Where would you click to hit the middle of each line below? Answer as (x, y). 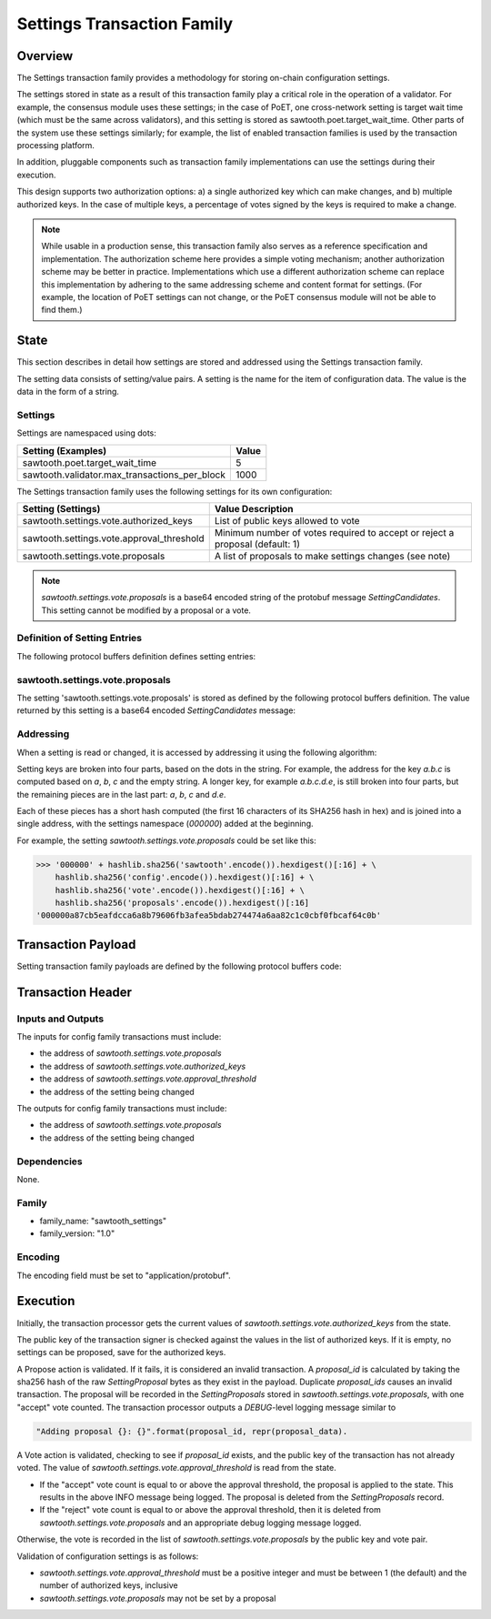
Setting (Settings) (61, 508)
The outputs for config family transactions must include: (122, 1109)
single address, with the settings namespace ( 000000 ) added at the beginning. (165, 824)
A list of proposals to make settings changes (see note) (332, 556)
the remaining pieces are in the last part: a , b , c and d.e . (121, 794)
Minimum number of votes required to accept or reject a (334, 532)
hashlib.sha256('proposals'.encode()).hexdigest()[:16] (182, 903)
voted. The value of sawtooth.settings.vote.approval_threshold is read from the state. (176, 1468)
